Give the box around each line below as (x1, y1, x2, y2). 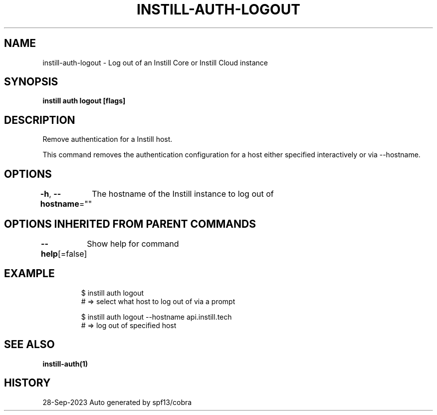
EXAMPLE (4, 267, 55, 280)
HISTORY (4, 377, 51, 390)
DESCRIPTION (4, 113, 75, 126)
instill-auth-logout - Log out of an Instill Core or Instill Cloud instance (42, 58, 268, 67)
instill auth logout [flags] (42, 96, 126, 105)
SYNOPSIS (4, 75, 58, 88)
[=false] (57, 248, 87, 259)
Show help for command (87, 238, 179, 249)
